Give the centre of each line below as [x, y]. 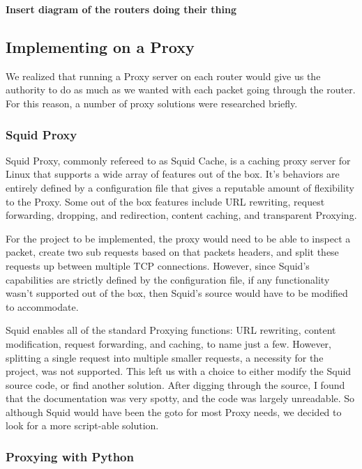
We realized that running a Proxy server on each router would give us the [163, 76]
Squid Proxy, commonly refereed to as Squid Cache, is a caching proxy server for [178, 160]
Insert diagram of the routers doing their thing [121, 9]
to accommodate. [42, 306]
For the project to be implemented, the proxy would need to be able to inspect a [178, 238]
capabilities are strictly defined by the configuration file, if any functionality [168, 279]
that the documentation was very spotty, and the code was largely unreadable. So [180, 398]
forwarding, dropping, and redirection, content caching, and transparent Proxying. [181, 215]
